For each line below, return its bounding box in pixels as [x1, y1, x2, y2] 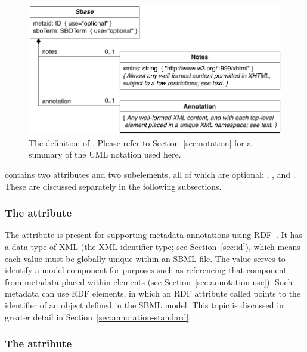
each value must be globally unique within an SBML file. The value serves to [5, 252, 286, 264]
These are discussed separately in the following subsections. [5, 180, 222, 192]
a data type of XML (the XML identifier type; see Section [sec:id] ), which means [5, 240, 300, 252]
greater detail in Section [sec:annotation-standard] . [5, 310, 191, 323]
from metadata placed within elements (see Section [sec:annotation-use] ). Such [5, 275, 293, 288]
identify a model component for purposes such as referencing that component [5, 264, 287, 276]
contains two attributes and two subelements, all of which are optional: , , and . [5, 168, 296, 180]
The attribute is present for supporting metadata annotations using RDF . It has [5, 229, 303, 241]
